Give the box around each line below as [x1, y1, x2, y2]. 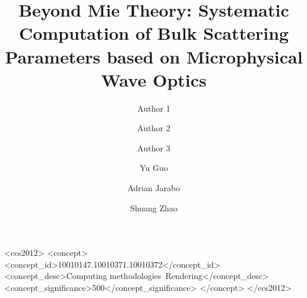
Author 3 [137, 141, 170, 154]
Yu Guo [140, 161, 168, 174]
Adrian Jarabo [127, 182, 181, 194]
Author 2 [137, 122, 170, 134]
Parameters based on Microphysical [5, 44, 303, 68]
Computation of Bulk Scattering [18, 21, 289, 45]
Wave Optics [101, 67, 207, 91]
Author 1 [137, 102, 170, 114]
